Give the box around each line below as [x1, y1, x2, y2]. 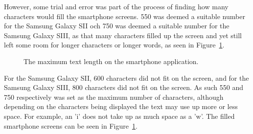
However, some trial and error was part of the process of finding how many [4, 1, 229, 11]
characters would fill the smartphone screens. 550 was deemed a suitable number [4, 11, 245, 21]
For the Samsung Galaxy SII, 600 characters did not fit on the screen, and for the [4, 72, 249, 83]
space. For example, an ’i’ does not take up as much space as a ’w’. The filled [4, 111, 235, 121]
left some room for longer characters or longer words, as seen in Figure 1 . [4, 40, 225, 50]
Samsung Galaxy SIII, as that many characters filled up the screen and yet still [4, 30, 242, 40]
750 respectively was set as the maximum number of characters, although [4, 91, 224, 102]
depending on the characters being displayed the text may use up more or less [4, 101, 238, 112]
